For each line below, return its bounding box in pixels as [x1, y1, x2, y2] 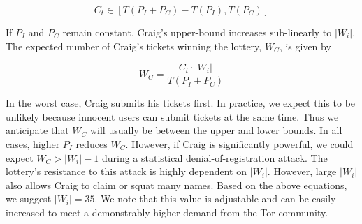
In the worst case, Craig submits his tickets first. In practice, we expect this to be [6, 96, 356, 110]
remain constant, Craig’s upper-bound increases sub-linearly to [62, 25, 332, 39]
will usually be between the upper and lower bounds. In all [89, 123, 342, 137]
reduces [75, 137, 108, 151]
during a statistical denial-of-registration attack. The [101, 150, 328, 165]
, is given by [279, 38, 331, 53]
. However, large [267, 164, 337, 179]
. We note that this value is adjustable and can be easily [94, 191, 336, 206]
